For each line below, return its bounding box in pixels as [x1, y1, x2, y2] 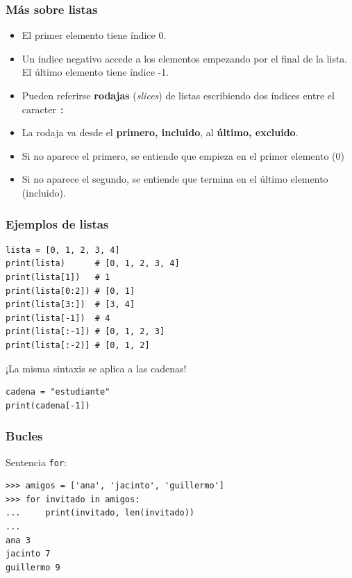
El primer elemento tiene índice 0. [22, 28, 167, 42]
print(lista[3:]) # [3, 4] [6, 299, 135, 310]
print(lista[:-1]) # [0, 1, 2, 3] [6, 327, 165, 337]
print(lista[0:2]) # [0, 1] [6, 286, 135, 296]
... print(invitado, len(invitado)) [6, 508, 195, 518]
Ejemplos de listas [6, 215, 109, 232]
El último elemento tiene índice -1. [22, 65, 169, 79]
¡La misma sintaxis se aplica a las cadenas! [6, 361, 187, 375]
